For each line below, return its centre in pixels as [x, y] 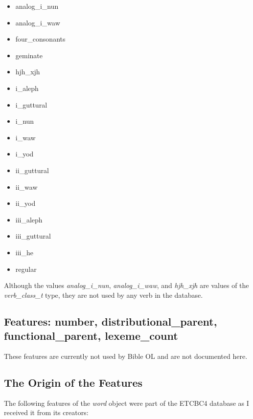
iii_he [24, 252]
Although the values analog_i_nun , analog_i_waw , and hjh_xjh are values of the [126, 285]
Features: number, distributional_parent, [111, 321]
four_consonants [40, 39]
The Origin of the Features [73, 382]
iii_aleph [29, 219]
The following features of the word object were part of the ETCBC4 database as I [126, 403]
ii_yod [25, 203]
